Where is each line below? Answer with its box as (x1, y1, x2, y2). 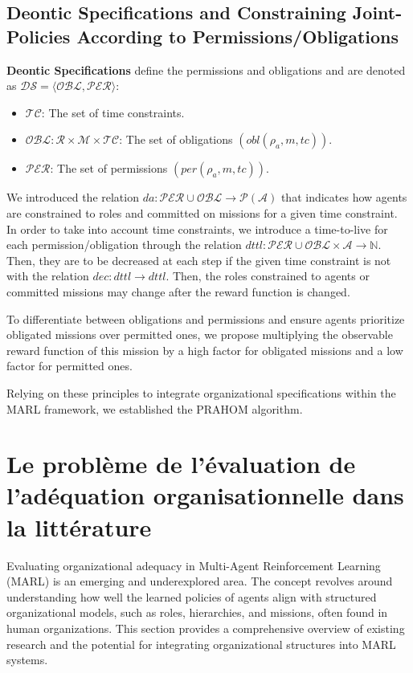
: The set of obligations (119, 131, 233, 148)
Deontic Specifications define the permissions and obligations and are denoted (6, 61, 406, 78)
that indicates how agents (280, 189, 407, 206)
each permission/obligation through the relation (6, 236, 242, 253)
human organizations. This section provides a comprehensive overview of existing (6, 619, 405, 636)
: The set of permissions (50, 160, 168, 177)
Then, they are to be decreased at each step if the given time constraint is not (6, 251, 391, 268)
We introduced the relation (6, 189, 139, 206)
